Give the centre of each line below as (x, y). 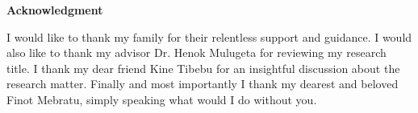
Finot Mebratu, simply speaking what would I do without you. (162, 99)
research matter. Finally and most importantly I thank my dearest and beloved (203, 84)
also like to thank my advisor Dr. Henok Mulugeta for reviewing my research (196, 52)
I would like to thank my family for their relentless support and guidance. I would (209, 36)
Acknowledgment (55, 10)
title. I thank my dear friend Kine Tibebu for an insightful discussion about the (203, 68)
